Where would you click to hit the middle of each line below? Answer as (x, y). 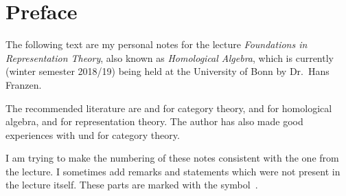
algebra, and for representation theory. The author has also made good (154, 121)
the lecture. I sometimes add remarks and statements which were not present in (173, 171)
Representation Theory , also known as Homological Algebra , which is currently (170, 57)
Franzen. (24, 84)
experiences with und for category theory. (93, 134)
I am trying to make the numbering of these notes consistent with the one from (172, 158)
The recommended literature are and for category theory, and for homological (169, 108)
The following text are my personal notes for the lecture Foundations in (157, 44)
